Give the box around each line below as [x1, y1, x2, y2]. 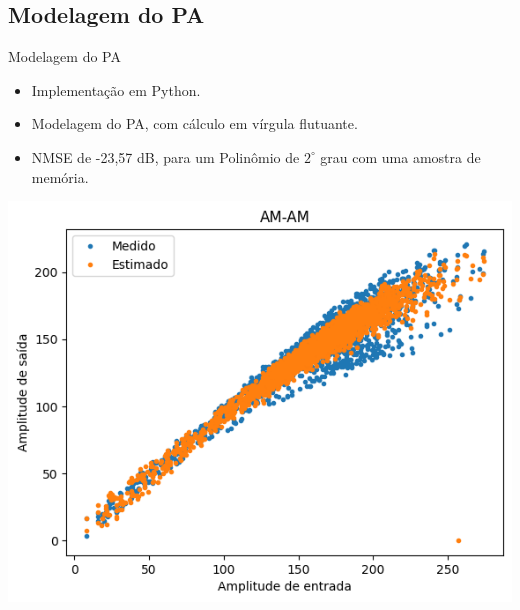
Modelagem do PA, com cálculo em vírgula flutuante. [31, 113, 358, 134]
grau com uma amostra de [320, 146, 481, 167]
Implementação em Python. [31, 79, 201, 100]
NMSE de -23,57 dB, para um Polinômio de [31, 146, 300, 167]
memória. [31, 166, 89, 187]
